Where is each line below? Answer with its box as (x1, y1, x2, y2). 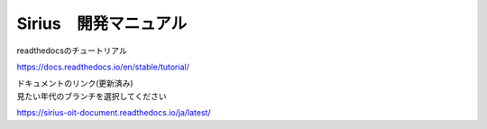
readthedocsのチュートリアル (16, 45, 128, 56)
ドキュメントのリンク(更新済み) (16, 78, 134, 89)
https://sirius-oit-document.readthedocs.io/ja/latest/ (16, 107, 211, 118)
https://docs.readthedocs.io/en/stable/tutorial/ (16, 61, 189, 72)
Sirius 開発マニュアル (16, 14, 188, 33)
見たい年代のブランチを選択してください (16, 90, 167, 101)
